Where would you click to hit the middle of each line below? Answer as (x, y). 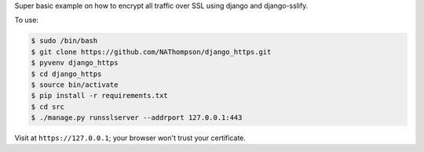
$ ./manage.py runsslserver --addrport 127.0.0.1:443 (137, 118)
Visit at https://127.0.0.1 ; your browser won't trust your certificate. (130, 138)
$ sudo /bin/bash (64, 41)
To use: (27, 20)
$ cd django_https (66, 74)
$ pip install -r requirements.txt (99, 96)
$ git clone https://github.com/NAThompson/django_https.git (151, 52)
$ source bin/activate (75, 85)
